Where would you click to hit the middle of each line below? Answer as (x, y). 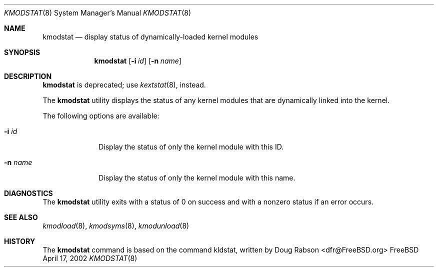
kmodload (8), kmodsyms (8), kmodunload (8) (116, 226)
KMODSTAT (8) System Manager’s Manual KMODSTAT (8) (98, 13)
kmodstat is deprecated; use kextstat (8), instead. (124, 85)
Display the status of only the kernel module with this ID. (191, 147)
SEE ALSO (21, 217)
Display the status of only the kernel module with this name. (197, 178)
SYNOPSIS (22, 52)
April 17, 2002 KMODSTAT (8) (90, 258)
